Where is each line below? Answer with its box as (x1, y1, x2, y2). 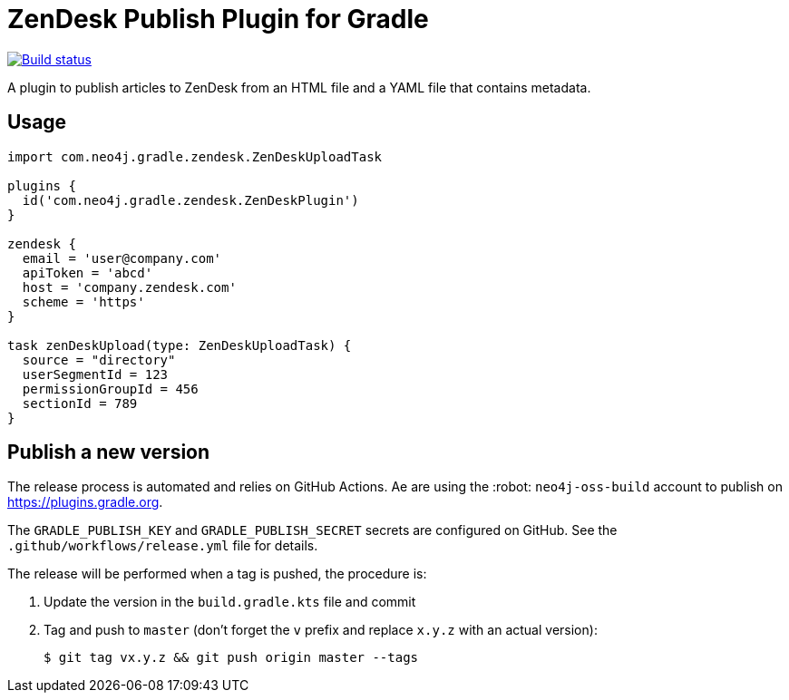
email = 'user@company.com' (22, 250, 222, 266)
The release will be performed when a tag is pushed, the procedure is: (7, 566, 427, 582)
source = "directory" (22, 352, 176, 367)
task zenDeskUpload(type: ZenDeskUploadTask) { (7, 337, 352, 353)
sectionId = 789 (22, 395, 138, 411)
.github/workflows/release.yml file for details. (7, 538, 318, 554)
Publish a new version (7, 441, 210, 464)
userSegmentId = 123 (22, 366, 169, 382)
